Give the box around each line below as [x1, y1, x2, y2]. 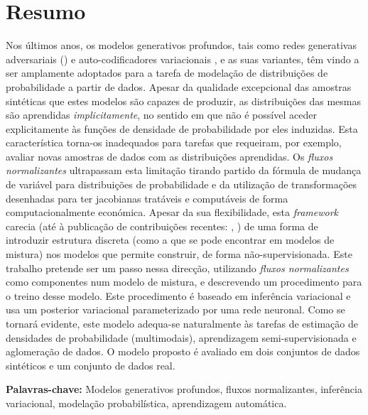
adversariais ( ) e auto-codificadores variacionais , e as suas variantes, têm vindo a [6, 51, 359, 66]
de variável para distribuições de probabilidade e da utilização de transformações [6, 177, 357, 192]
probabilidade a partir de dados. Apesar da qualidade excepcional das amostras [6, 79, 352, 94]
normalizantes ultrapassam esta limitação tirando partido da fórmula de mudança [6, 163, 362, 178]
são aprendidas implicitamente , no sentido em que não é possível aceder [6, 107, 317, 122]
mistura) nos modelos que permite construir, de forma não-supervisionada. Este [6, 247, 352, 262]
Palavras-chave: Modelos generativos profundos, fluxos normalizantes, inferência [6, 382, 362, 397]
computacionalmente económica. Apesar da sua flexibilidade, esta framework [6, 205, 339, 220]
